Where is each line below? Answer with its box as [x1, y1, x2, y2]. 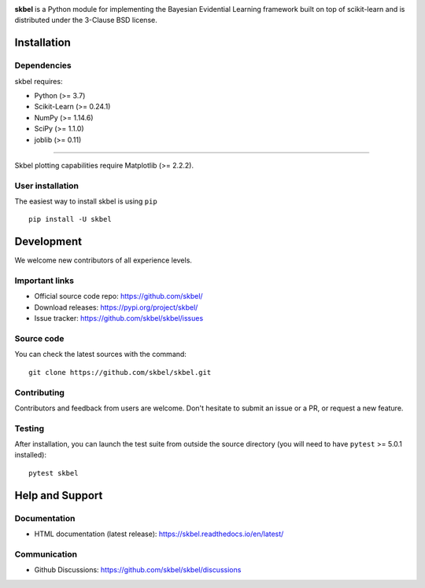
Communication [14, 549, 78, 560]
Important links [14, 275, 75, 286]
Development [14, 235, 83, 248]
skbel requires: [14, 76, 63, 86]
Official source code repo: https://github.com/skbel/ [34, 292, 204, 301]
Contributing [14, 387, 65, 398]
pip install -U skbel [28, 215, 112, 224]
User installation [14, 180, 79, 191]
